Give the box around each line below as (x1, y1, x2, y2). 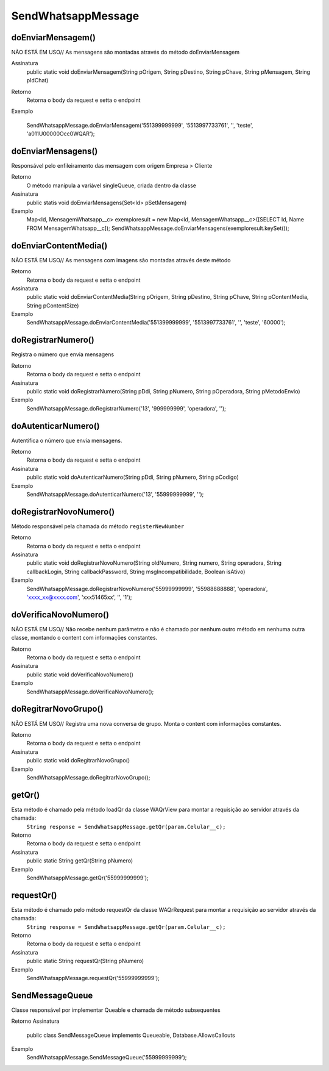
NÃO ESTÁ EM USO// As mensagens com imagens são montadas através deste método (11, 256, 231, 263)
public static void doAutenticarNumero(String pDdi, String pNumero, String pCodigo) (26, 473, 239, 481)
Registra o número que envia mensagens (11, 351, 115, 358)
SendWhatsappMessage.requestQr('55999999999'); (26, 974, 160, 981)
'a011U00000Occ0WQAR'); (26, 130, 95, 137)
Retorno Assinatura (11, 1017, 60, 1025)
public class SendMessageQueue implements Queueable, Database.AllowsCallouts (26, 1031, 236, 1039)
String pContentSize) (26, 302, 79, 309)
